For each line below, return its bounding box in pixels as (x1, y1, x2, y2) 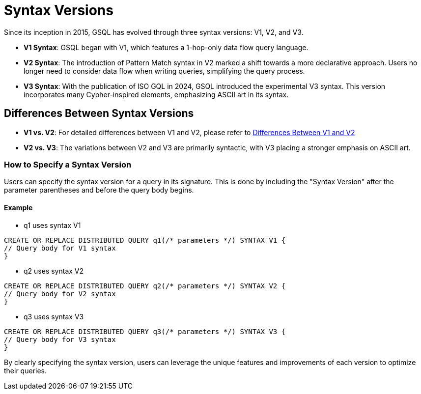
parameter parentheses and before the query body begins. (4, 186, 194, 195)
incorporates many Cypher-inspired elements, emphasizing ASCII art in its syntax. (24, 90, 289, 99)
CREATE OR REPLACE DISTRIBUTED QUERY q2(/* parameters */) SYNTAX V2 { (4, 281, 286, 290)
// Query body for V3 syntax (4, 335, 116, 343)
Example (4, 203, 33, 212)
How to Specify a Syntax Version (4, 159, 132, 169)
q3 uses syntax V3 (24, 312, 84, 321)
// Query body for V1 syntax (4, 244, 116, 252)
